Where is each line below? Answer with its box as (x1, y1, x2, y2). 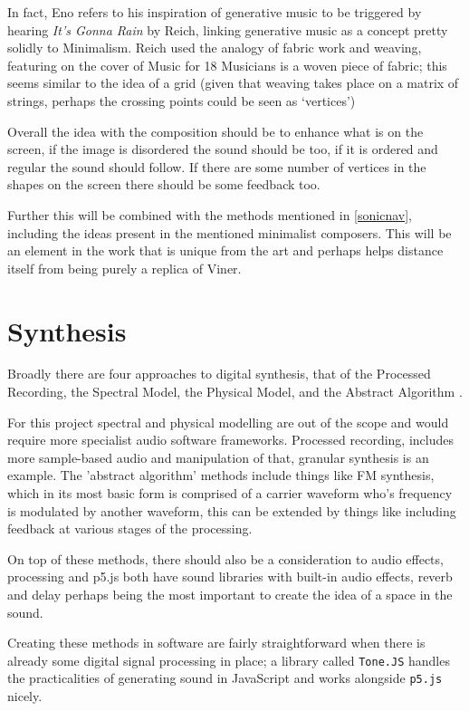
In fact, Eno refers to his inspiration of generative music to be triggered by (7, 3, 422, 21)
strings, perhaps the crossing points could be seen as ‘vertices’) (7, 91, 356, 110)
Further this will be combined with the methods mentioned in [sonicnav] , (7, 205, 412, 224)
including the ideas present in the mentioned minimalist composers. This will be (7, 223, 452, 242)
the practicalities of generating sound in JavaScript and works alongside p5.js (7, 668, 443, 687)
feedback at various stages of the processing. (7, 519, 253, 538)
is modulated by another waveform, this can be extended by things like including (7, 501, 456, 520)
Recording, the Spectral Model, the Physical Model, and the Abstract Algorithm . (7, 382, 463, 401)
